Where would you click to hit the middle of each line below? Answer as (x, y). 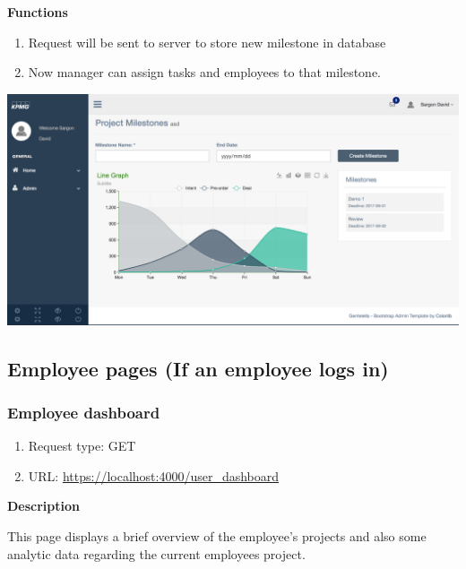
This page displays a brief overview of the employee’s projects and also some (217, 536)
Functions (38, 12)
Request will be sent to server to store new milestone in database (207, 42)
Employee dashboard (84, 412)
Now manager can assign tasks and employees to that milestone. (205, 72)
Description (44, 506)
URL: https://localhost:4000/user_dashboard (154, 475)
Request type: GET (82, 446)
